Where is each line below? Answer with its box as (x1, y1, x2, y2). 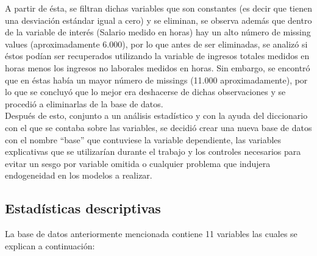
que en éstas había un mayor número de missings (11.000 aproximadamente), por (5, 73, 308, 86)
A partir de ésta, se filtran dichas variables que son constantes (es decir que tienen (5, 2, 312, 14)
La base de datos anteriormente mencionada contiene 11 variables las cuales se (5, 227, 297, 240)
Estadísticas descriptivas (5, 199, 161, 218)
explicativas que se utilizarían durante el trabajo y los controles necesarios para (5, 145, 301, 158)
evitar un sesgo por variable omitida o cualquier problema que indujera (5, 157, 271, 169)
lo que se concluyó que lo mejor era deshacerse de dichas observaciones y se (5, 85, 286, 98)
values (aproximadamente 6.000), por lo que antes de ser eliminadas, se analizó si (5, 37, 308, 50)
